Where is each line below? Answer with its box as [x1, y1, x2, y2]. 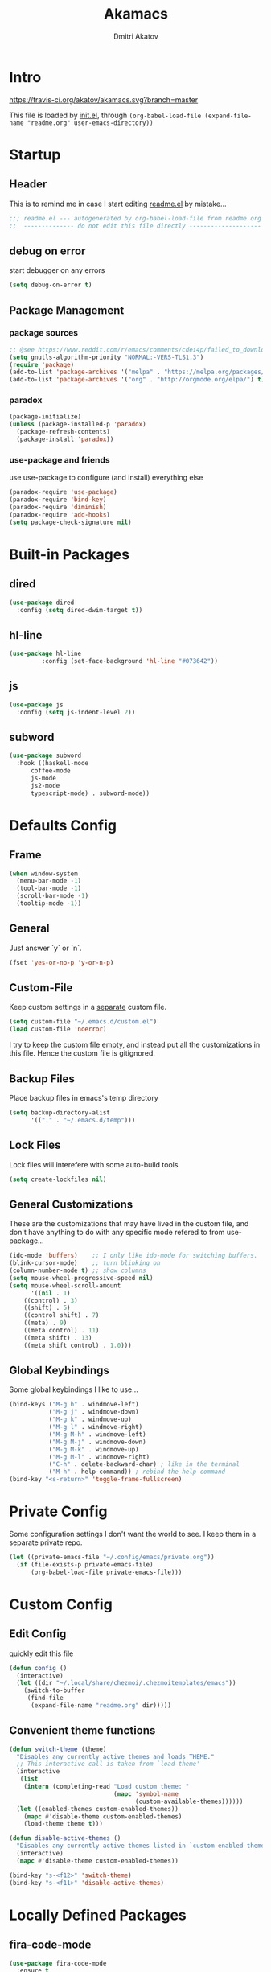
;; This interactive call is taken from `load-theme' [16, 1760, 200, 1768]
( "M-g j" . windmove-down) [48, 1408, 139, 1416]
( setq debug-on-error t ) [9, 281, 92, 290]
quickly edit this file [9, 1649, 74, 1658]
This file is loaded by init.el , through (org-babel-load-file [9, 110, 202, 120]
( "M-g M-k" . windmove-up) [48, 1445, 139, 1453]
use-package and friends [9, 454, 111, 465]
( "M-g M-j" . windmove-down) [48, 1438, 147, 1446]
